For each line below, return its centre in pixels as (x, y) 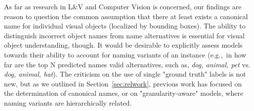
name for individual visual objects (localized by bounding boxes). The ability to (125, 26)
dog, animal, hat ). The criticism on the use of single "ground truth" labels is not (125, 74)
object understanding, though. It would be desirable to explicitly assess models (123, 45)
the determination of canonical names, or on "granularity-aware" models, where (124, 93)
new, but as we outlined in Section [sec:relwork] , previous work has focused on (123, 83)
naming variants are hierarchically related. (68, 102)
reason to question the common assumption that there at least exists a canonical (126, 16)
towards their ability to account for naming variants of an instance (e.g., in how (125, 54)
